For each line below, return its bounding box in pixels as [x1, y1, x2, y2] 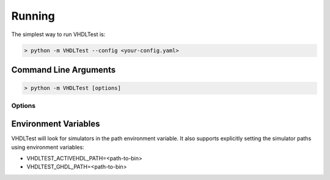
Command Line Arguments [11, 64, 116, 75]
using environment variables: [11, 143, 85, 151]
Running [11, 9, 55, 23]
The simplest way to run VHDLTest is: [11, 31, 106, 38]
